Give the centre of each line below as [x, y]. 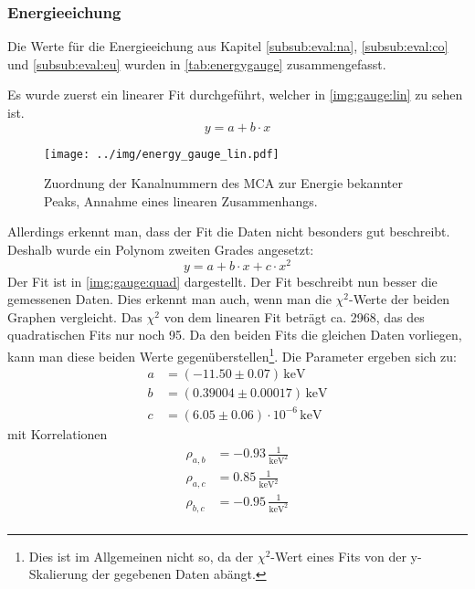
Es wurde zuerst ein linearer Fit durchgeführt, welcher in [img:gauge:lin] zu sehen [235, 95]
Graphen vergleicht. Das [75, 316]
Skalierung [58, 574]
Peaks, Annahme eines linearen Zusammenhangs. [181, 200]
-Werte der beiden [400, 299]
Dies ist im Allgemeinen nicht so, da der [141, 556]
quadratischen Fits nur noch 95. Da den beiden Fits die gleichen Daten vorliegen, [235, 335]
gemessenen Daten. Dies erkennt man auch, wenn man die [169, 299]
